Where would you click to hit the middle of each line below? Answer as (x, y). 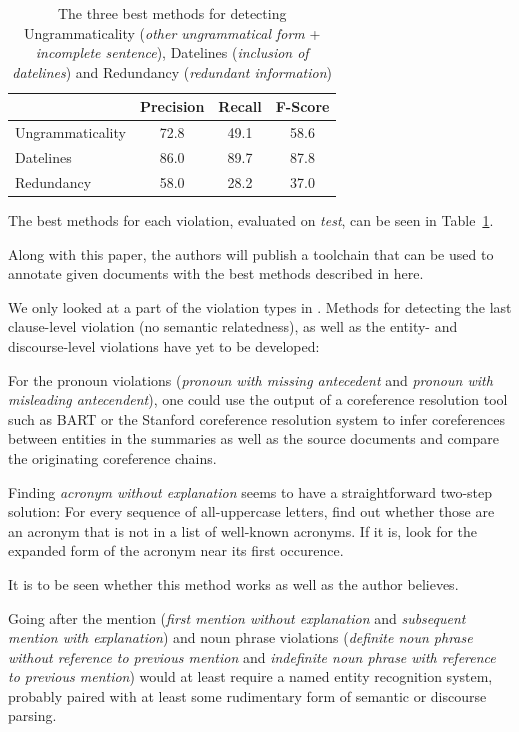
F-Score (302, 106)
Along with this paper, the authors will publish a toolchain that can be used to (251, 253)
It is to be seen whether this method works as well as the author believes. (233, 583)
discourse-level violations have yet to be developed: (164, 345)
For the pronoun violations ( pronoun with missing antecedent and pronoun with (250, 379)
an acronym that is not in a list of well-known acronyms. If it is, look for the (243, 530)
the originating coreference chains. (112, 457)
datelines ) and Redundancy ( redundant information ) (172, 71)
